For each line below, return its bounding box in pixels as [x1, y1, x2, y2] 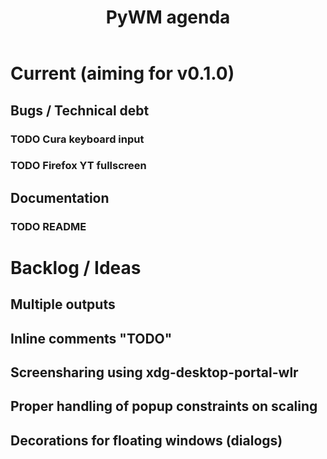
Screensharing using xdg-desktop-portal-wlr [10, 364, 299, 381]
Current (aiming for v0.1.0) [10, 62, 235, 85]
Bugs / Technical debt [10, 102, 150, 119]
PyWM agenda [105, 6, 231, 29]
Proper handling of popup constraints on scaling [10, 398, 318, 415]
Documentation [10, 189, 110, 206]
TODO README [10, 219, 87, 233]
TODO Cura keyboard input [10, 132, 145, 146]
